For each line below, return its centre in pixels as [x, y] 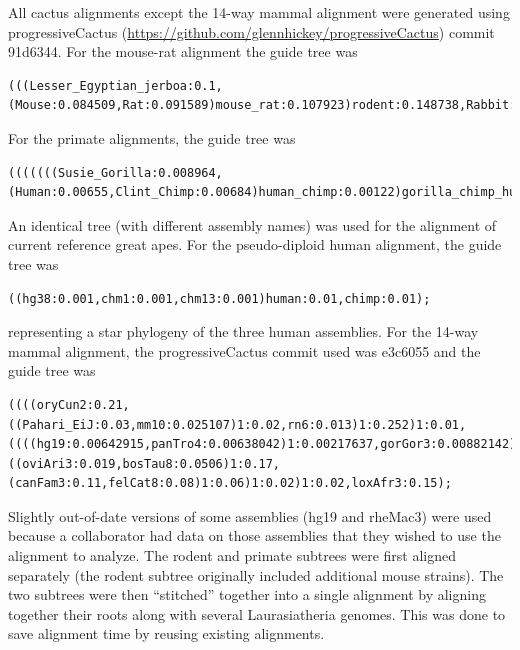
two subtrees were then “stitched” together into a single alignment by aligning [247, 594]
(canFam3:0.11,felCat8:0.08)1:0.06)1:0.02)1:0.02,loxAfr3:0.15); [230, 483]
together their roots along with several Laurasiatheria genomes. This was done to [257, 613]
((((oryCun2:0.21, [69, 404]
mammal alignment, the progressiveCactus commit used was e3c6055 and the [244, 350]
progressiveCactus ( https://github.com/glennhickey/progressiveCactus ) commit [251, 31]
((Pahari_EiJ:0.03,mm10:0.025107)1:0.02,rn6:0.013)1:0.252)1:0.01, [237, 424]
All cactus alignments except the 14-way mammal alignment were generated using [259, 12]
